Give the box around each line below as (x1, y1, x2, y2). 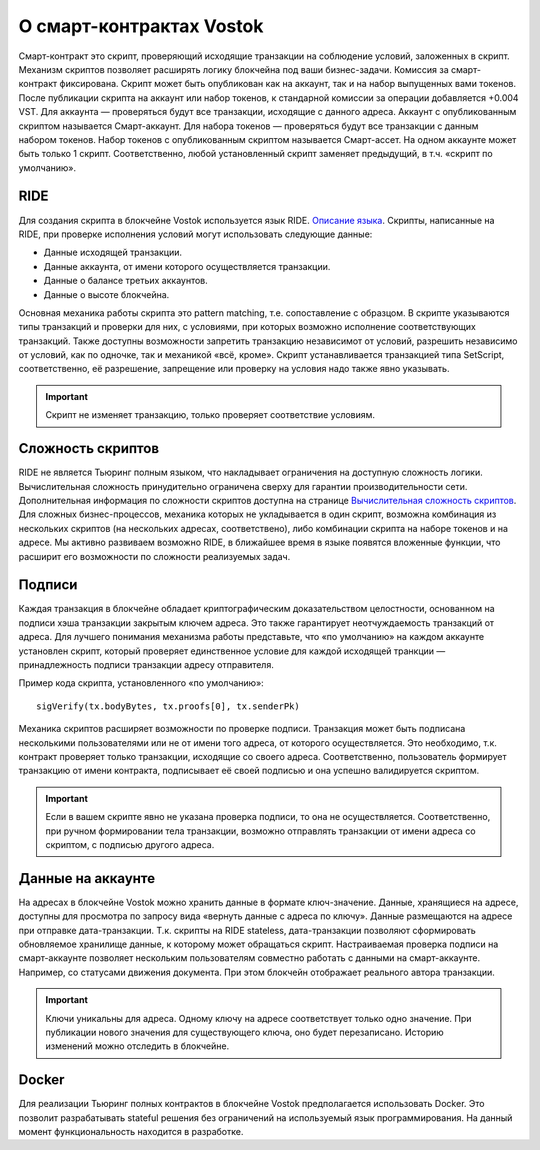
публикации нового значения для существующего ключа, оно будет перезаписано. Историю (45, 1026, 444, 1038)
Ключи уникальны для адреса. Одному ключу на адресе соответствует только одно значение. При (45, 1012, 472, 1024)
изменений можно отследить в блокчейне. (45, 1040, 230, 1052)
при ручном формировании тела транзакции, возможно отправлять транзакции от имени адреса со (45, 825, 476, 837)
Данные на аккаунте (18, 870, 156, 887)
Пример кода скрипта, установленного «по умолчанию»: (18, 677, 264, 689)
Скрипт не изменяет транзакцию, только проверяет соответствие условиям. (45, 409, 375, 421)
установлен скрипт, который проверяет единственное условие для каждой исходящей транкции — (18, 645, 446, 657)
